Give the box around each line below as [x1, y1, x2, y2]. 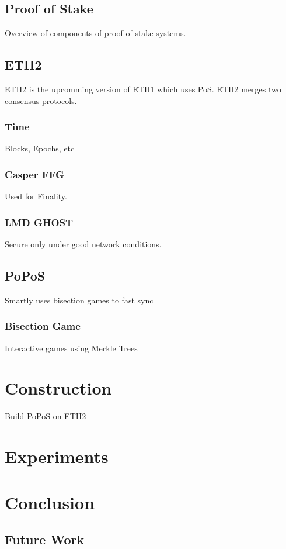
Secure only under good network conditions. [5, 238, 162, 250]
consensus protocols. [5, 94, 77, 106]
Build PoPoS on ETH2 [5, 410, 86, 422]
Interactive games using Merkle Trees [5, 341, 138, 354]
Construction [5, 376, 112, 400]
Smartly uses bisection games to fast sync [5, 294, 154, 306]
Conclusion [5, 490, 95, 514]
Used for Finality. [5, 190, 67, 202]
